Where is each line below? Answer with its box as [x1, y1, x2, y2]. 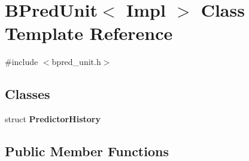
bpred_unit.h [51, 55, 101, 68]
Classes [5, 85, 50, 103]
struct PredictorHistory [5, 113, 101, 125]
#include [5, 55, 38, 68]
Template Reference [5, 21, 173, 45]
